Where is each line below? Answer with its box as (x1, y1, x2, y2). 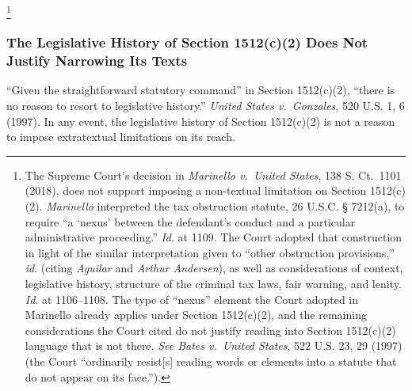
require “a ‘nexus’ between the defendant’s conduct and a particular (25, 213, 356, 230)
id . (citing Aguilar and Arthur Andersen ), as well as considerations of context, (25, 260, 403, 276)
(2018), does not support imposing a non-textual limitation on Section (25, 182, 367, 199)
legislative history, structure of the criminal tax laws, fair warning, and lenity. (25, 275, 402, 291)
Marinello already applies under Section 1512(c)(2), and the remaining (25, 306, 367, 323)
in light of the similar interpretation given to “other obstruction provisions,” (25, 244, 395, 260)
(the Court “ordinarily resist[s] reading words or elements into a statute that (25, 352, 397, 369)
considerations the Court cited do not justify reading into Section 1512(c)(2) (25, 321, 396, 338)
